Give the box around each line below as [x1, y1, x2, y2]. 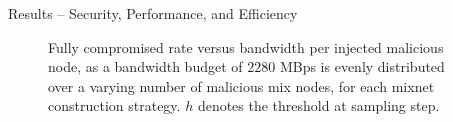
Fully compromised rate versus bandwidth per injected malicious [48, 36, 444, 57]
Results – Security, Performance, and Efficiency [8, 3, 298, 23]
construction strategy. [48, 95, 181, 116]
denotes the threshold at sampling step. [197, 95, 440, 116]
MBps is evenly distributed [279, 56, 445, 77]
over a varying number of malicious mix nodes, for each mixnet [48, 75, 435, 96]
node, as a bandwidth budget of [48, 56, 243, 77]
